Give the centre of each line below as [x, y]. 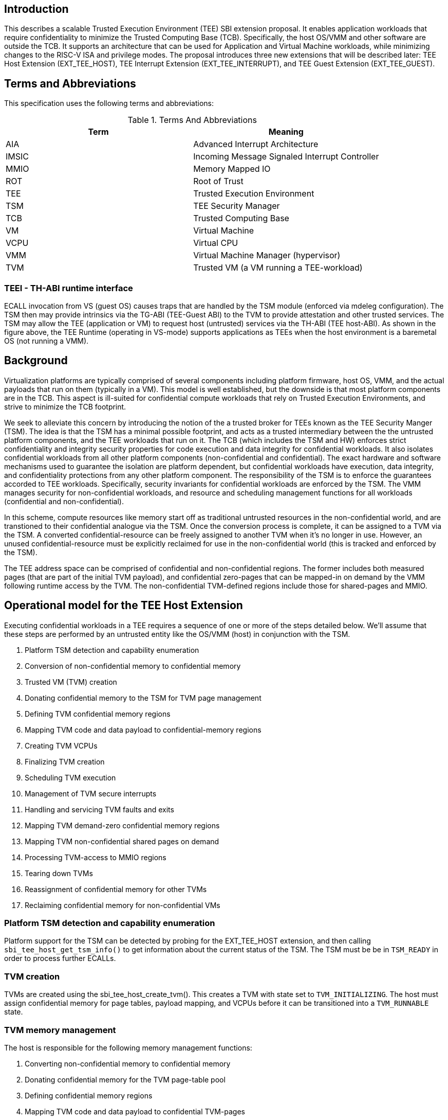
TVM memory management [60, 1030]
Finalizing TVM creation [65, 761]
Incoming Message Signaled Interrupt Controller [286, 157]
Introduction [36, 9]
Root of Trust [218, 181]
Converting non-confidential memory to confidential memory [128, 1063]
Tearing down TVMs [59, 873]
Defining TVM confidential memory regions [98, 714]
